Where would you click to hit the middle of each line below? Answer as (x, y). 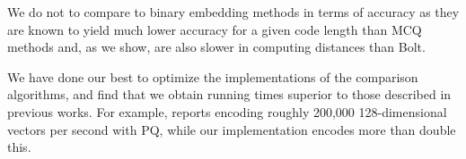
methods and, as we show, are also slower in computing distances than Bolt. (216, 47)
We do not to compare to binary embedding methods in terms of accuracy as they (233, 12)
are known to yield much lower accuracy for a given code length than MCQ (215, 29)
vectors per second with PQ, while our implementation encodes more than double (232, 129)
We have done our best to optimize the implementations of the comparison (213, 76)
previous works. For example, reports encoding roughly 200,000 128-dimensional (227, 111)
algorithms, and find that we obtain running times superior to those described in (229, 94)
